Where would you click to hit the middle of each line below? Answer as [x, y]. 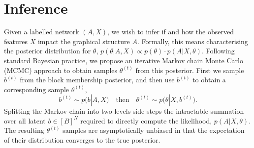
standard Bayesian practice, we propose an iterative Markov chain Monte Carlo [124, 60]
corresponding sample [37, 89]
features [16, 41]
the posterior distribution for [48, 51]
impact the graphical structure [84, 41]
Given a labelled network [42, 32]
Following [220, 51]
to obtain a [209, 80]
